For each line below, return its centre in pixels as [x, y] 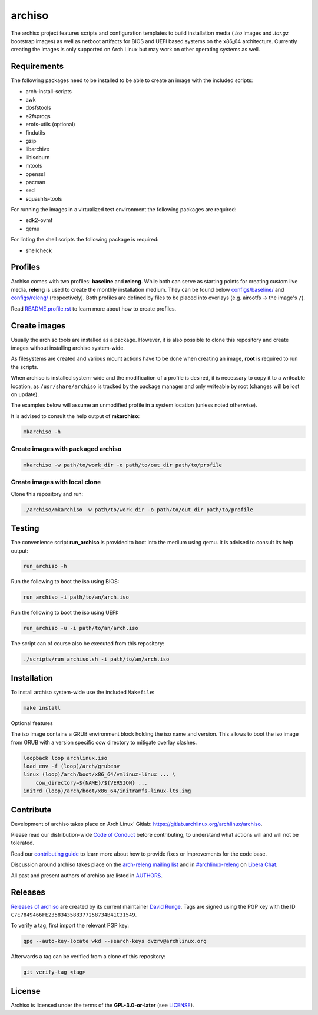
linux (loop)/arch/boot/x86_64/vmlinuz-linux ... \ [100, 774]
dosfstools [38, 108]
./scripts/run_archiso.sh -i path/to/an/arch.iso [96, 659]
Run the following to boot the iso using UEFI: [65, 613]
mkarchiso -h [42, 432]
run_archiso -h [45, 566]
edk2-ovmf [39, 220]
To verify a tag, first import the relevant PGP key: [70, 926]
